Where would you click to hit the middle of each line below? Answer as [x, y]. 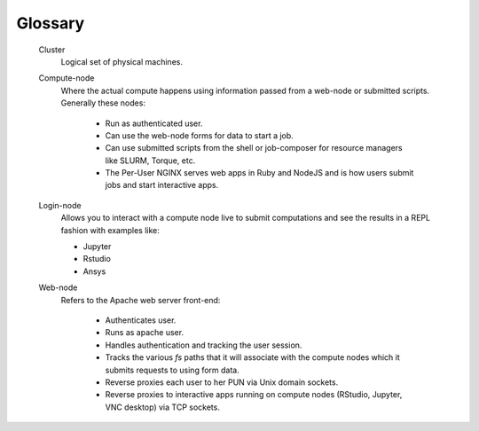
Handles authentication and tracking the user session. [204, 345]
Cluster [52, 50]
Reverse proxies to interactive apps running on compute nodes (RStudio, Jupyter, [254, 395]
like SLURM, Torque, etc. [150, 161]
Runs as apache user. [145, 333]
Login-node [60, 205]
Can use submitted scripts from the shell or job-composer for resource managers [254, 148]
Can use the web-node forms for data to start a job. [200, 135]
